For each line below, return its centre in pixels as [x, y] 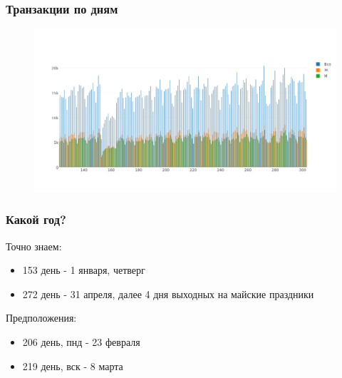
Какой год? [36, 219]
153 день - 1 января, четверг [84, 270]
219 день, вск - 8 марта [73, 366]
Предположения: [41, 318]
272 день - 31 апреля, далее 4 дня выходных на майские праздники [168, 293]
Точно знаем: [34, 246]
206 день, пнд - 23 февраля [81, 341]
